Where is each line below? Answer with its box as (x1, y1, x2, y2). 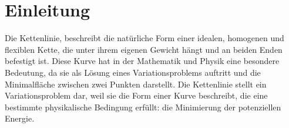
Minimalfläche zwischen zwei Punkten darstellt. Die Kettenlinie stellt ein (5, 78, 267, 90)
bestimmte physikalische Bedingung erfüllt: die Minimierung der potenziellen (5, 100, 281, 113)
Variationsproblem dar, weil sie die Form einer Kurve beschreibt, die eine (5, 89, 268, 102)
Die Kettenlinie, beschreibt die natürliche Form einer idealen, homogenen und (5, 32, 284, 44)
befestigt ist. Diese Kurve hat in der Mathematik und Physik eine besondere (5, 55, 280, 67)
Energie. (5, 112, 35, 124)
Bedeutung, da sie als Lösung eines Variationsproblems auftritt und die (5, 66, 261, 78)
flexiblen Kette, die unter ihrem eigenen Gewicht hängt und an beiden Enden (5, 43, 283, 55)
